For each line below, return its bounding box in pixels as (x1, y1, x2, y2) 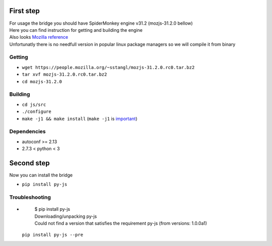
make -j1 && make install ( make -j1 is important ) (22, 115, 138, 121)
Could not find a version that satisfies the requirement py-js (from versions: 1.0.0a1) (34, 220, 208, 226)
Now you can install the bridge (9, 172, 73, 178)
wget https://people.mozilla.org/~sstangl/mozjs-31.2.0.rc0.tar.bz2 (22, 65, 195, 70)
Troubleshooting (9, 194, 51, 201)
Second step (9, 159, 50, 167)
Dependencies (9, 128, 46, 135)
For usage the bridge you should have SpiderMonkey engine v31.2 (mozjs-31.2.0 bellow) (9, 20, 193, 26)
